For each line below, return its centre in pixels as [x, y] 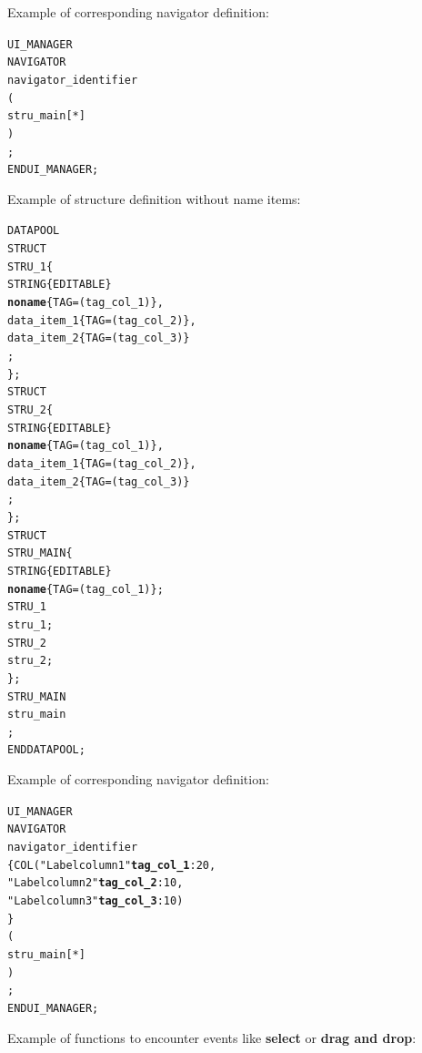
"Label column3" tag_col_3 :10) [95, 901]
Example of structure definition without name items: [154, 198]
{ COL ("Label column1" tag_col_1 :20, [112, 865]
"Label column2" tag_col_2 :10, [95, 883]
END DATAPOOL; [46, 750]
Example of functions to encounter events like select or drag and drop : [212, 1037]
